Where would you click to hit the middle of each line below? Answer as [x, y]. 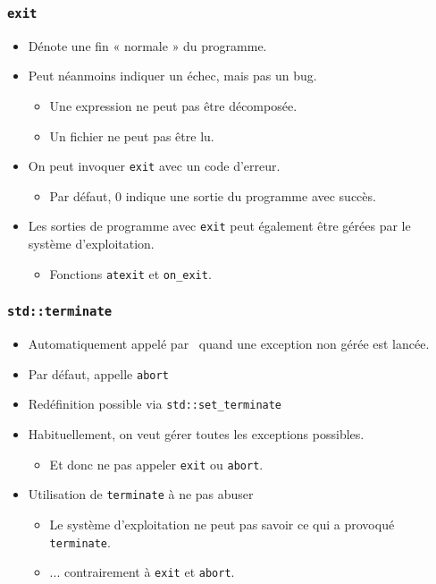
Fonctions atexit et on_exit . [130, 273]
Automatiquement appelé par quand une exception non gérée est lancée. [229, 344]
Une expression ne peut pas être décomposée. [173, 105]
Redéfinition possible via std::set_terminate [155, 404]
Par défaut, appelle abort [98, 373]
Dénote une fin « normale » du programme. [147, 45]
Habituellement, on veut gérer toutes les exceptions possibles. [196, 434]
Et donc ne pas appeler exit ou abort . [156, 464]
